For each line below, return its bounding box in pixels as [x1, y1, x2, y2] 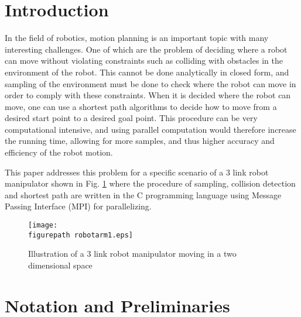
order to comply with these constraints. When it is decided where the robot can [5, 89, 291, 101]
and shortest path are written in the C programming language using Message [5, 188, 282, 201]
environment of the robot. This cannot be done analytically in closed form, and [5, 66, 289, 78]
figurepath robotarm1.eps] [28, 230, 133, 239]
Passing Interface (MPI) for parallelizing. [5, 200, 152, 212]
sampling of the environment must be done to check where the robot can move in [5, 77, 296, 89]
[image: [28, 221, 58, 230]
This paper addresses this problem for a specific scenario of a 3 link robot [5, 166, 269, 178]
